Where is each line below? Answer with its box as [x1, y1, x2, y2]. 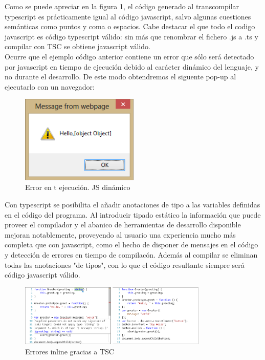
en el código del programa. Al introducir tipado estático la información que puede [5, 209, 261, 220]
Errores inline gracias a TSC [25, 346, 114, 356]
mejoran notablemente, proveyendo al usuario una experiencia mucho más [5, 229, 236, 240]
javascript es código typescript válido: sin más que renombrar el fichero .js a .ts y [5, 31, 258, 41]
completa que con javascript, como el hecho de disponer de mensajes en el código [5, 239, 258, 250]
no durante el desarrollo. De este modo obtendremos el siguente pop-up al [5, 71, 236, 82]
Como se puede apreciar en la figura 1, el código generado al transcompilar [5, 1, 239, 11]
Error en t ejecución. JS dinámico [25, 182, 130, 193]
